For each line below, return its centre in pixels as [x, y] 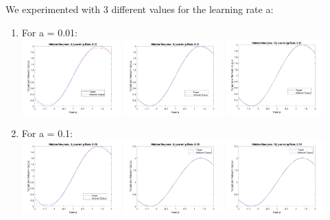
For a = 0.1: [47, 133]
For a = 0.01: [49, 32]
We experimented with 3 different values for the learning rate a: [140, 9]
